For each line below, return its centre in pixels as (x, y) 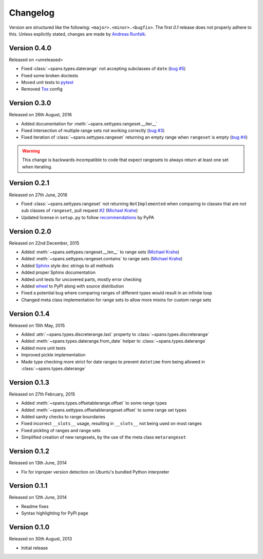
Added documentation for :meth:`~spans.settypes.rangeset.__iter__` (89, 124)
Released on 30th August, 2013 (41, 539)
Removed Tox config (42, 89)
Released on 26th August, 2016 (40, 115)
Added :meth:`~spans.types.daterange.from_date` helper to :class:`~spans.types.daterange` (114, 341)
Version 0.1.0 (29, 527)
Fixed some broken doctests (50, 75)
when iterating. (37, 166)
